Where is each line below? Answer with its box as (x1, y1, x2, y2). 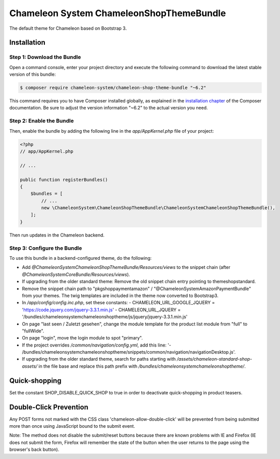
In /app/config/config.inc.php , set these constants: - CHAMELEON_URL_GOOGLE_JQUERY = (22, 300, 215, 306)
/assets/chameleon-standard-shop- (177, 356, 252, 362)
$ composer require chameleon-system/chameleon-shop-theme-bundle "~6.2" (20, 85, 206, 91)
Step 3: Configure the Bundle (9, 245, 82, 252)
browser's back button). (9, 446, 60, 452)
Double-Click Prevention (9, 403, 88, 411)
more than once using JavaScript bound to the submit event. (9, 423, 136, 429)
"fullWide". (22, 328, 44, 334)
